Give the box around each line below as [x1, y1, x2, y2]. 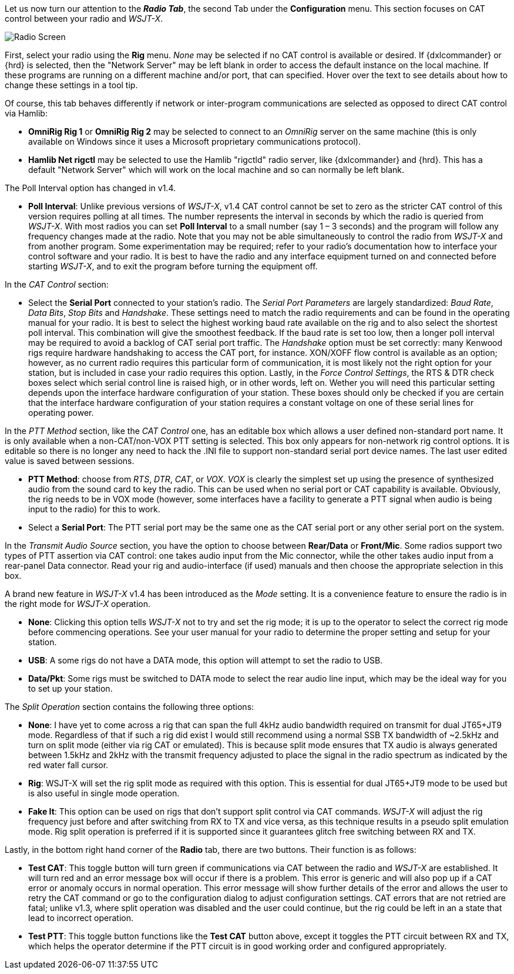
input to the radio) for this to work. [28, 504, 160, 514]
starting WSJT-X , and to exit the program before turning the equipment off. [28, 261, 318, 271]
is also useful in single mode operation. [28, 788, 180, 798]
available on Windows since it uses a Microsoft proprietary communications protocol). [28, 136, 361, 146]
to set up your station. [28, 683, 113, 693]
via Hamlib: [5, 108, 48, 118]
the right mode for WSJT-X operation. [5, 599, 151, 609]
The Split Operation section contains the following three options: [5, 702, 254, 712]
